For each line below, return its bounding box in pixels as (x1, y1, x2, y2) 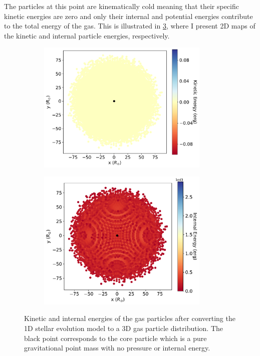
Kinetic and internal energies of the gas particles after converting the (24, 313, 235, 323)
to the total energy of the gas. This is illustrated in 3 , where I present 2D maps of (4, 20, 255, 31)
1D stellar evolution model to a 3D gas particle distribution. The (24, 323, 223, 333)
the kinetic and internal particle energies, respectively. (4, 30, 170, 40)
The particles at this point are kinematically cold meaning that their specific (4, 1, 239, 11)
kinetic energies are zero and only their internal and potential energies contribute (4, 10, 253, 21)
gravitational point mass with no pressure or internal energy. (24, 342, 210, 353)
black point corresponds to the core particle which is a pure (24, 332, 207, 343)
